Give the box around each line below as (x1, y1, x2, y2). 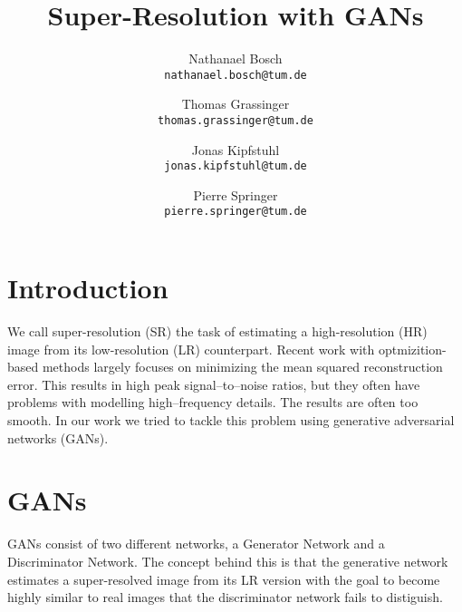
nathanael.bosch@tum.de (164, 68, 307, 82)
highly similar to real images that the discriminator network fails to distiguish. (7, 588, 443, 607)
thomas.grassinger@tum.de (158, 113, 313, 127)
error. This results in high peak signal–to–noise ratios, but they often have (7, 374, 420, 393)
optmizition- (379, 339, 447, 358)
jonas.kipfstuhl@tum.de (164, 160, 307, 173)
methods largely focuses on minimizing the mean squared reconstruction (42, 357, 443, 376)
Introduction (7, 269, 168, 306)
